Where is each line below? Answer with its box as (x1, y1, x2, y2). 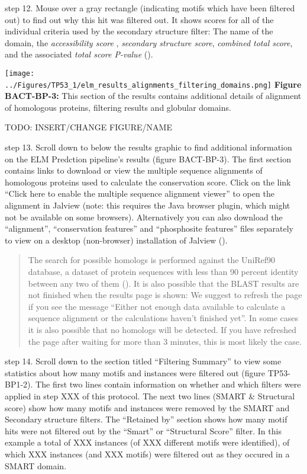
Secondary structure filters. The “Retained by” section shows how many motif (5, 413, 287, 425)
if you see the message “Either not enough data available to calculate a (28, 300, 286, 312)
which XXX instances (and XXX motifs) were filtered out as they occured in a (5, 447, 290, 460)
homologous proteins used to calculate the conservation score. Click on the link (5, 175, 291, 188)
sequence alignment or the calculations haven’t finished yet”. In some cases (28, 312, 299, 324)
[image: (5, 69, 35, 78)
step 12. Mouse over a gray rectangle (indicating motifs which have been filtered (5, 2, 295, 14)
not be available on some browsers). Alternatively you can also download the (5, 210, 283, 223)
